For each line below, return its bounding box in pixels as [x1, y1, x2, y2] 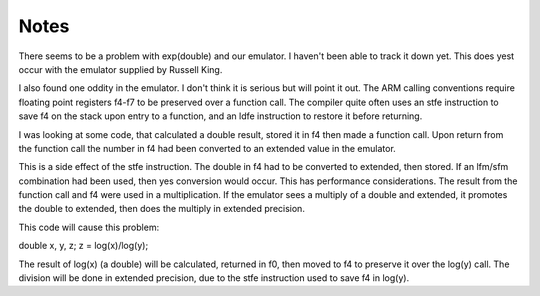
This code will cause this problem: [18, 221, 160, 233]
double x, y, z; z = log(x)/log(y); [18, 240, 149, 252]
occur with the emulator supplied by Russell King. [18, 63, 223, 75]
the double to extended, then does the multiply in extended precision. [18, 203, 305, 215]
